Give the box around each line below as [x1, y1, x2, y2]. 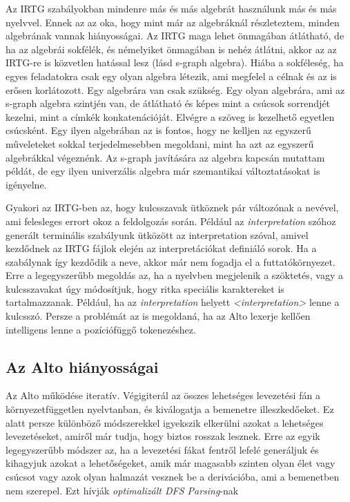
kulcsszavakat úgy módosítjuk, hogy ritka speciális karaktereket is [6, 281, 284, 296]
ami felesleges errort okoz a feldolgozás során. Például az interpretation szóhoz [6, 213, 336, 228]
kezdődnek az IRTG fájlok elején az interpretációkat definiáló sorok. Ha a [6, 241, 317, 255]
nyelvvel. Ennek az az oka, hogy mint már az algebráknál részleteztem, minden [6, 15, 340, 29]
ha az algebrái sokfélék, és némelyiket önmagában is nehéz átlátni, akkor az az [6, 41, 337, 56]
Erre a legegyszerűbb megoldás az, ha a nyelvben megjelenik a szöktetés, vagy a [6, 268, 344, 282]
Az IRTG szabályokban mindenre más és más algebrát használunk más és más [6, 1, 337, 15]
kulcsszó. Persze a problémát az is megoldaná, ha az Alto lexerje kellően [6, 309, 311, 323]
